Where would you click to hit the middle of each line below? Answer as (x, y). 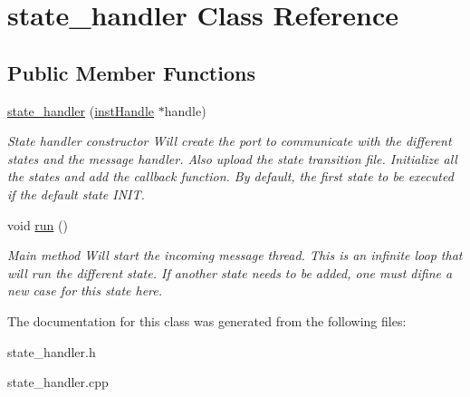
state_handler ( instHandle (81, 110)
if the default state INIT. (76, 194)
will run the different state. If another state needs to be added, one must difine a (230, 272)
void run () (38, 224)
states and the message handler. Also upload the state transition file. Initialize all (232, 158)
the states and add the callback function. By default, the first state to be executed (230, 176)
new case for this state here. (85, 290)
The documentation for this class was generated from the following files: (207, 320)
